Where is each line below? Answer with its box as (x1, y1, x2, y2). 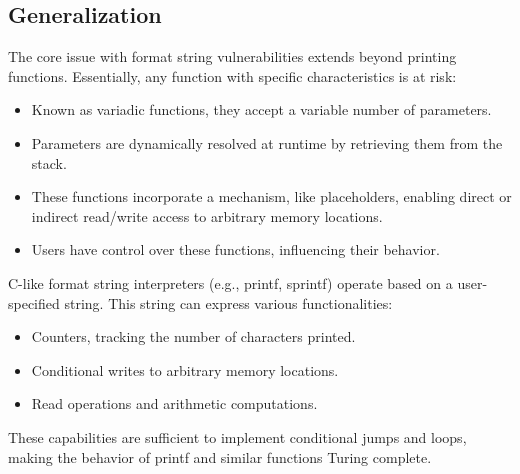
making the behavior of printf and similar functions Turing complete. (8, 446, 432, 467)
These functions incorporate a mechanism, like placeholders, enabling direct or (31, 186, 512, 207)
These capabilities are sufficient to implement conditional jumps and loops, (8, 426, 467, 447)
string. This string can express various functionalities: (64, 292, 393, 313)
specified (8, 292, 60, 313)
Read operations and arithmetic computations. (31, 393, 318, 414)
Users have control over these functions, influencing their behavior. (31, 239, 440, 260)
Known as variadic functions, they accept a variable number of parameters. (31, 99, 492, 120)
